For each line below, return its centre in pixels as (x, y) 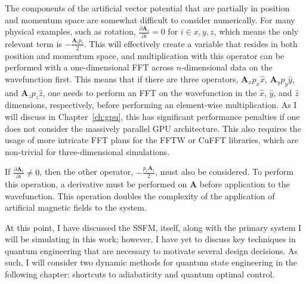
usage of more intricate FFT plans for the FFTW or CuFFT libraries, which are (152, 140)
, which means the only (256, 31)
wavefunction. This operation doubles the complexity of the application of (140, 195)
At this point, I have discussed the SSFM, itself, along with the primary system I (153, 227)
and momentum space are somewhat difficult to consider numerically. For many (150, 19)
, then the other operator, (86, 172)
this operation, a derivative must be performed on (96, 183)
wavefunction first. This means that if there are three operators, (122, 78)
